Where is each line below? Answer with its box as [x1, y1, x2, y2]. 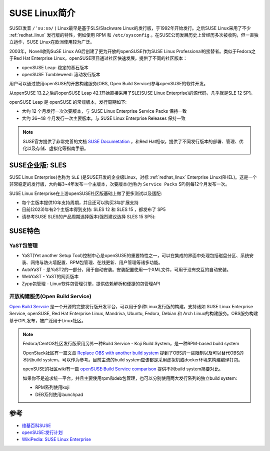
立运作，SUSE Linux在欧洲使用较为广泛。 [9, 39, 95, 45]
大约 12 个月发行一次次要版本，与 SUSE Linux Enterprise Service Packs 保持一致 [21, 108, 187, 114]
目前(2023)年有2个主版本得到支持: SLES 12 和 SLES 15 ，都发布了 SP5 [21, 206, 166, 212]
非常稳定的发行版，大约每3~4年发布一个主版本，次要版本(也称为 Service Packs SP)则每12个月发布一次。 [9, 181, 230, 187]
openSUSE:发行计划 [21, 429, 63, 435]
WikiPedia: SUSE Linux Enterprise [21, 436, 91, 442]
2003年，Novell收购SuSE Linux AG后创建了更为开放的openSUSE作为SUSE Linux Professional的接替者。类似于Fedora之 [9, 48, 256, 54]
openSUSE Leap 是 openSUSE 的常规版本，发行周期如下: [9, 99, 127, 105]
